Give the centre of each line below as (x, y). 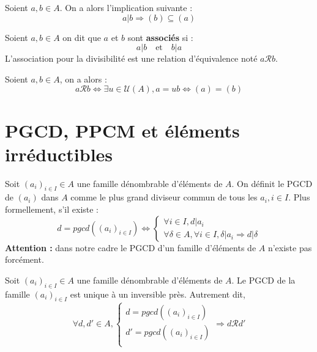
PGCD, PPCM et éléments (122, 130)
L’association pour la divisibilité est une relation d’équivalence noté (131, 58)
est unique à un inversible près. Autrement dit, (158, 294)
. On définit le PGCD (272, 183)
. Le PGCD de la (263, 280)
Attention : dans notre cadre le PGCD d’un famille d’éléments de (131, 247)
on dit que (82, 37)
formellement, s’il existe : (52, 209)
